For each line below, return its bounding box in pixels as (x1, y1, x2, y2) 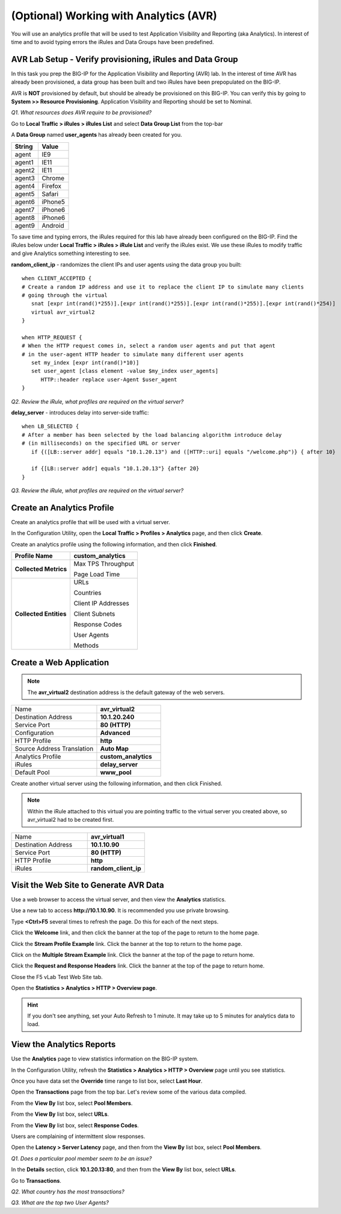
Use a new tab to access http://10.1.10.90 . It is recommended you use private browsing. (11, 907, 230, 914)
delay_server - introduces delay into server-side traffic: (11, 409, 149, 416)
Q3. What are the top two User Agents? (11, 1199, 109, 1206)
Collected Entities (14, 610, 67, 618)
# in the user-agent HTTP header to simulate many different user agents (22, 351, 244, 358)
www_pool (100, 768, 132, 777)
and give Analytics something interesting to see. (11, 250, 131, 257)
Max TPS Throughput (73, 560, 135, 568)
